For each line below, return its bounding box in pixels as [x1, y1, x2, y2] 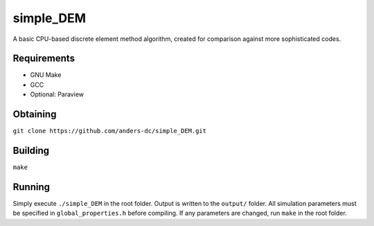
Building [12, 144, 50, 156]
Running [12, 181, 51, 193]
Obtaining [12, 108, 57, 121]
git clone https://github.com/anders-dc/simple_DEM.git [12, 127, 207, 135]
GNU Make [30, 71, 62, 79]
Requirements [12, 53, 75, 64]
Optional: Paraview [30, 90, 84, 98]
